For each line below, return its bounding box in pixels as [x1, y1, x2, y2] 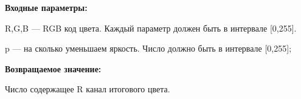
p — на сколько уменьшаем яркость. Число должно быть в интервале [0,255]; [5, 42, 292, 55]
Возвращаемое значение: [5, 62, 102, 75]
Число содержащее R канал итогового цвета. [5, 83, 170, 95]
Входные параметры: [5, 1, 88, 13]
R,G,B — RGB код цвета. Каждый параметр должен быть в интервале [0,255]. [5, 21, 297, 34]
